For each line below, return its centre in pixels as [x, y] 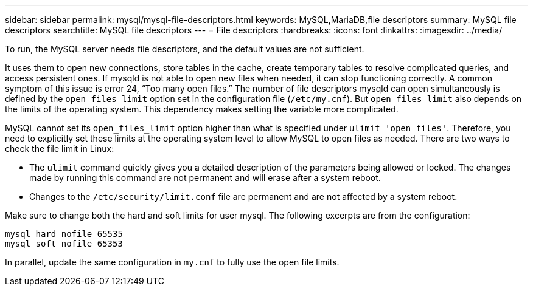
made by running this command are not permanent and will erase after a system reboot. [205, 178]
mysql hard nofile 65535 [64, 234]
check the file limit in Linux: [60, 149]
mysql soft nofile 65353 [64, 244]
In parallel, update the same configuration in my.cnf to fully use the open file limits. [172, 262]
